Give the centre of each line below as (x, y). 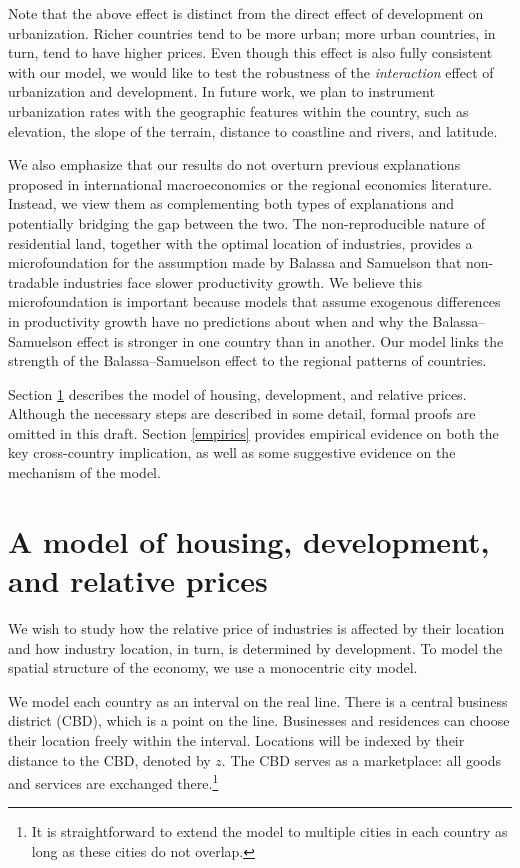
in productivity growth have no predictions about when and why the (218, 320)
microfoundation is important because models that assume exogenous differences (254, 301)
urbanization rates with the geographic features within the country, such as (238, 110)
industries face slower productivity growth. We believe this (242, 281)
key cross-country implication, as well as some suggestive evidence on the (232, 452)
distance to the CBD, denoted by (109, 759)
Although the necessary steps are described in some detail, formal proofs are (242, 413)
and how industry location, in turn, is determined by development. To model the (255, 647)
